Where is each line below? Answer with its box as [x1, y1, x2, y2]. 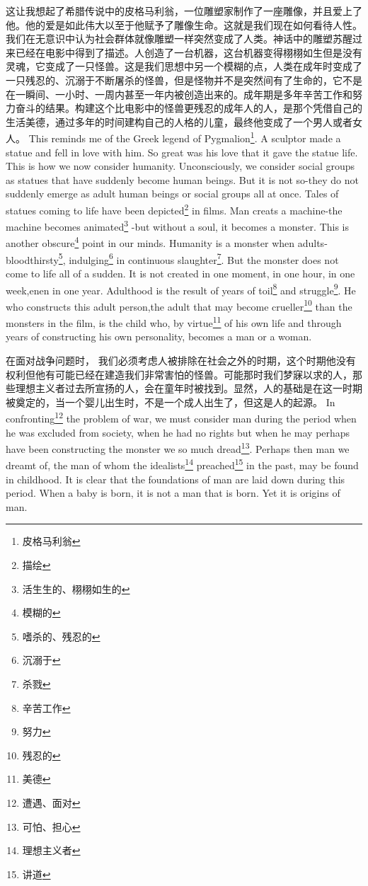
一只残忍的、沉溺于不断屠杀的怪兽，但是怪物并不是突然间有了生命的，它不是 [6, 72, 362, 87]
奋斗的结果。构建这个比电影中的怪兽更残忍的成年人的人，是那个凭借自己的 [15, 100, 362, 115]
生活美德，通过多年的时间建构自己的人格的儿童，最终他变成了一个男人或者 [6, 114, 352, 129]
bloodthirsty [6, 252, 59, 267]
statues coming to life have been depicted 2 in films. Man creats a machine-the [6, 200, 343, 217]
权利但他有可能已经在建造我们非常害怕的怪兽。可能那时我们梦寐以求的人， [6, 367, 352, 381]
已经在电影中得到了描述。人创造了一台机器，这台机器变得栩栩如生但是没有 [15, 45, 362, 59]
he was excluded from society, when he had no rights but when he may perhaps [6, 425, 350, 439]
